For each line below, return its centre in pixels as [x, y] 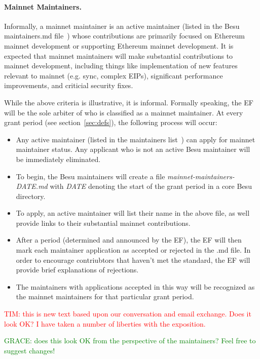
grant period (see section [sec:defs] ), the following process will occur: [111, 122]
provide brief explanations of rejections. [77, 270]
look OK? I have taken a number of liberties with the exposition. [105, 323]
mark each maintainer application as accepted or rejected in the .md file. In [133, 250]
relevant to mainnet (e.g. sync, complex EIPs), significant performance [114, 75]
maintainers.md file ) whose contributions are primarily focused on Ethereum [124, 36]
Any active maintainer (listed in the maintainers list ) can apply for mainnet [136, 139]
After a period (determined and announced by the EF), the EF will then [129, 240]
